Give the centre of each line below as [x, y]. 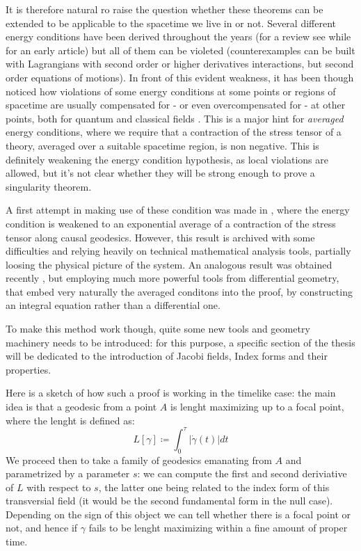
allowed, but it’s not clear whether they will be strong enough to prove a [160, 173]
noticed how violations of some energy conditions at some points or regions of [171, 91]
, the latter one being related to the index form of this [214, 487]
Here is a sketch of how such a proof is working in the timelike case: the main [171, 393]
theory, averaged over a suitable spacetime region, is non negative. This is [162, 145]
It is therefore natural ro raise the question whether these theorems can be [165, 9]
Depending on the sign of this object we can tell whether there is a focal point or [178, 514]
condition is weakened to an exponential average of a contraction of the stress [171, 223]
